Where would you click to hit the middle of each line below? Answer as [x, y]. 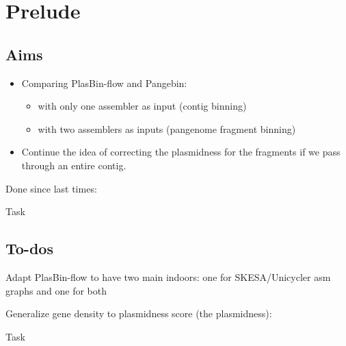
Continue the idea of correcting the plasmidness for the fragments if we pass [181, 152]
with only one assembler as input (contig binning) [142, 106]
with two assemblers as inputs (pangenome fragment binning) [167, 128]
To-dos [29, 248]
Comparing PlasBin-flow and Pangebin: [104, 83]
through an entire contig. [74, 165]
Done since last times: [51, 188]
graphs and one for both [56, 290]
